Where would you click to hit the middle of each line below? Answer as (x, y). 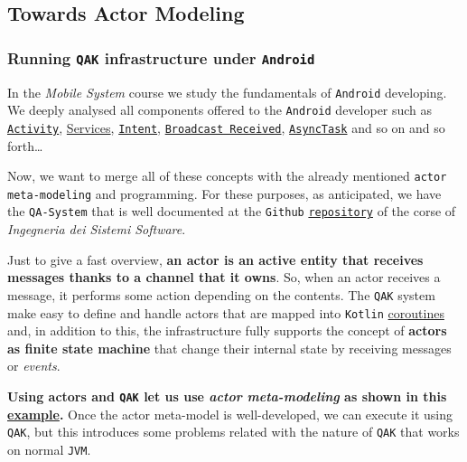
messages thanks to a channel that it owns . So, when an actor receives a (224, 277)
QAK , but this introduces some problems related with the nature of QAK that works (233, 432)
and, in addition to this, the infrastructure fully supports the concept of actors (227, 330)
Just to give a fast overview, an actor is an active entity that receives (215, 259)
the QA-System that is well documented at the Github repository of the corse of (232, 211)
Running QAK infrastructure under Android (161, 57)
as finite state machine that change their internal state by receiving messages (229, 348)
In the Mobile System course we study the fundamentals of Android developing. (227, 92)
